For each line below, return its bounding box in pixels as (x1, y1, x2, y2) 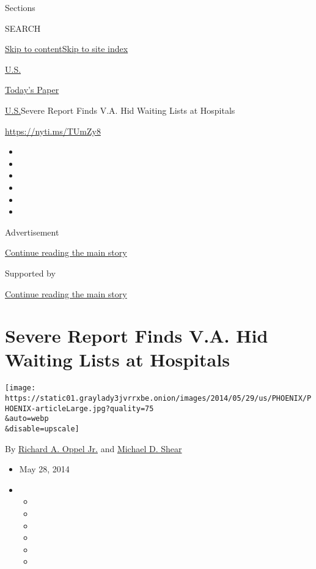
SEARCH (5, 21, 41, 34)
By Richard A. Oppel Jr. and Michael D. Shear (5, 442, 182, 455)
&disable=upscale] (5, 425, 79, 434)
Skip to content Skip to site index (5, 42, 128, 55)
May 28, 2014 (19, 463, 70, 475)
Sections (5, 1, 35, 13)
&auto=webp (5, 414, 49, 423)
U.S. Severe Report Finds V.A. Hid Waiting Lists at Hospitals (5, 103, 235, 116)
